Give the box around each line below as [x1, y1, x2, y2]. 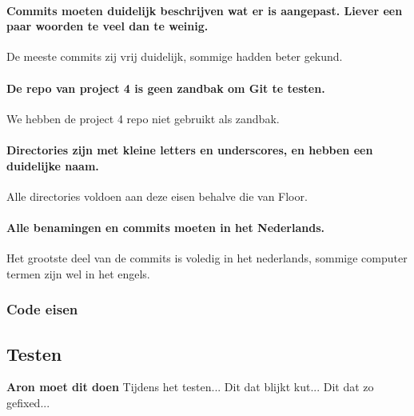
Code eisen [6, 299, 78, 319]
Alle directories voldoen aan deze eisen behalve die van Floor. [6, 187, 308, 204]
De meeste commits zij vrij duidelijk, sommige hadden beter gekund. [6, 48, 343, 65]
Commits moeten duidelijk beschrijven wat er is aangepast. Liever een [6, 2, 403, 18]
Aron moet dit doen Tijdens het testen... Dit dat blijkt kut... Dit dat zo [6, 378, 374, 395]
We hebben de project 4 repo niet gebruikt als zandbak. [6, 110, 280, 126]
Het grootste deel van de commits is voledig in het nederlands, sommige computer [6, 250, 408, 266]
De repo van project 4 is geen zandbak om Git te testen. [6, 79, 325, 96]
